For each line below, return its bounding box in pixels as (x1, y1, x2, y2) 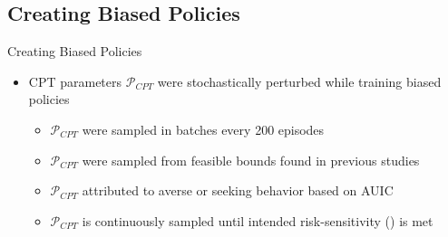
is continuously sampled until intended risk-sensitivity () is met (82, 211, 433, 230)
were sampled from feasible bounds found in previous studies (82, 150, 420, 169)
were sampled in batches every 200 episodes (82, 119, 325, 138)
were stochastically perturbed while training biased (157, 71, 442, 90)
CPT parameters (28, 71, 122, 90)
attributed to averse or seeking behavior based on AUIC (82, 181, 394, 200)
